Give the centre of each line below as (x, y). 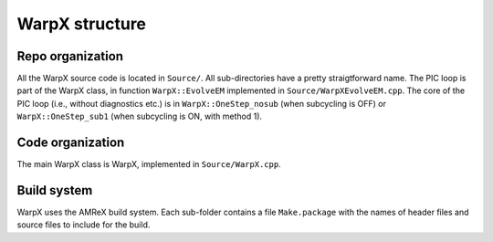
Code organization (71, 143)
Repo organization (70, 56)
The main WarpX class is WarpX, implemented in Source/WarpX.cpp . (149, 164)
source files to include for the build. (84, 225)
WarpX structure (81, 24)
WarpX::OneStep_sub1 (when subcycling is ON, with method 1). (140, 116)
